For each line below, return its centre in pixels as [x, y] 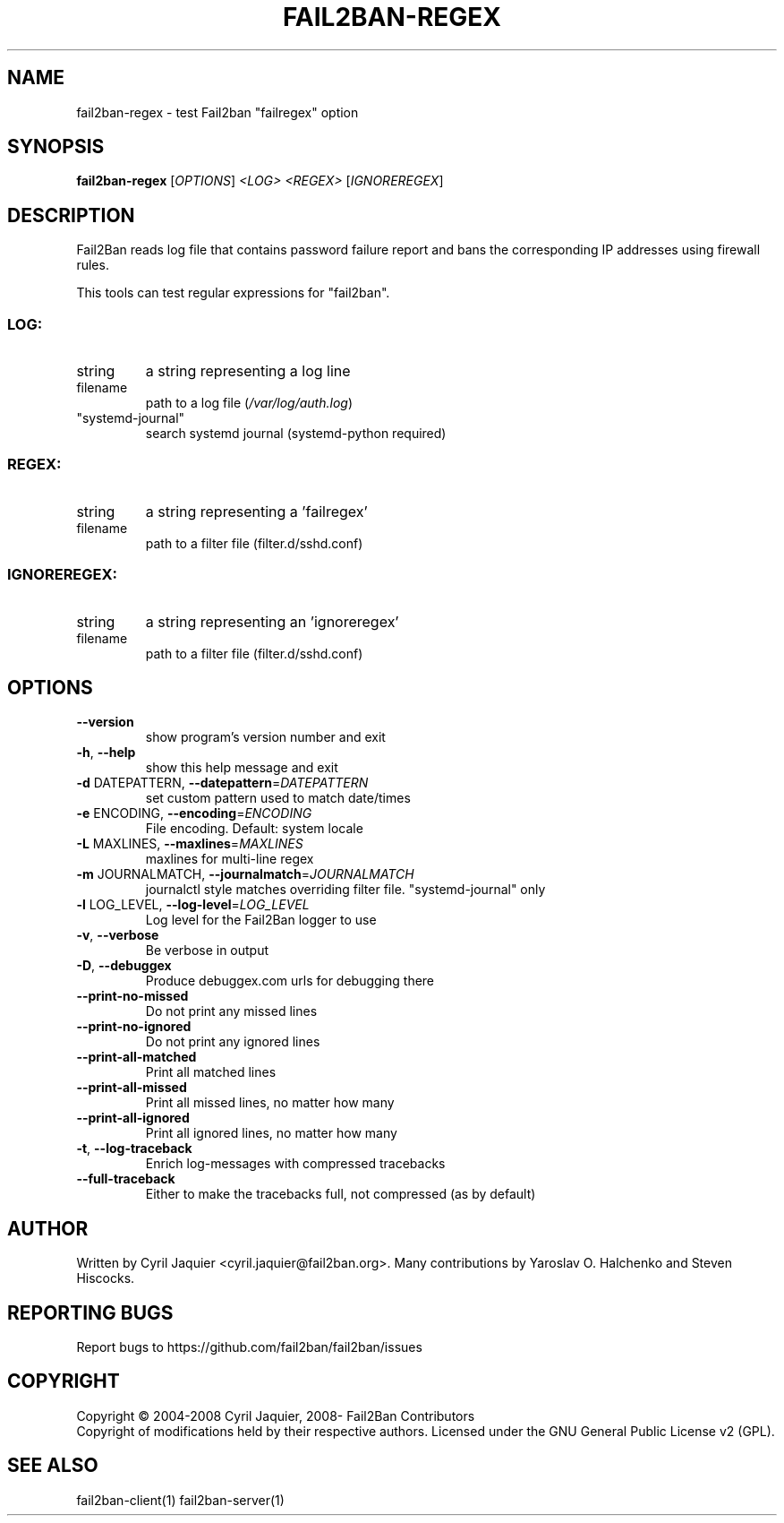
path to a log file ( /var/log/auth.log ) [249, 403]
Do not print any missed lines [231, 1011]
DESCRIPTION [71, 215]
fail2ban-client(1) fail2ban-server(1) [180, 1500]
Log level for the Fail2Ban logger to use [261, 920]
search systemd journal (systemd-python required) [296, 434]
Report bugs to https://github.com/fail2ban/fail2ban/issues [249, 1347]
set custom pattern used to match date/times [278, 798]
